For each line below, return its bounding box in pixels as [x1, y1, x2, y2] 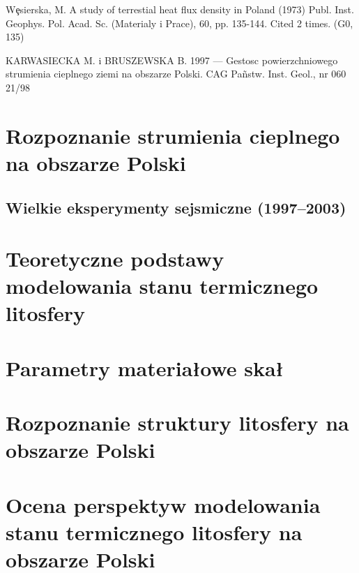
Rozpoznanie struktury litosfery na [6, 408, 349, 437]
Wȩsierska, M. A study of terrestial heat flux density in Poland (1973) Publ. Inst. [6, 2, 354, 16]
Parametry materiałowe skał [6, 353, 284, 382]
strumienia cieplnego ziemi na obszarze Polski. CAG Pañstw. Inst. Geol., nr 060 [6, 66, 346, 81]
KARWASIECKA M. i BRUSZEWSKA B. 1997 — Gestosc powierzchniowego [6, 52, 338, 67]
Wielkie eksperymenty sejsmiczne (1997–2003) [6, 196, 346, 218]
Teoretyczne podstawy [6, 244, 224, 273]
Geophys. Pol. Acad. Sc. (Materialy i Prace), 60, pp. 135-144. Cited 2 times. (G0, [6, 15, 353, 30]
